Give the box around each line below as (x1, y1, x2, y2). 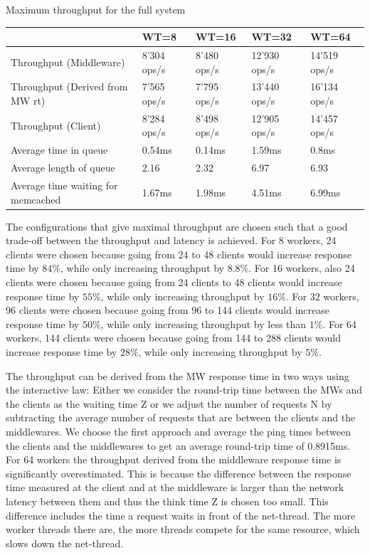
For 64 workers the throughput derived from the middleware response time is (6, 452, 342, 467)
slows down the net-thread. (6, 535, 124, 550)
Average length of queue (11, 160, 115, 175)
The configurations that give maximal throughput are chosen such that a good (6, 218, 348, 233)
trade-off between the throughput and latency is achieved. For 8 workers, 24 (6, 233, 337, 248)
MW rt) (11, 93, 46, 107)
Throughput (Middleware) (11, 54, 125, 69)
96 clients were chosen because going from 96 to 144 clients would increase (6, 302, 330, 317)
